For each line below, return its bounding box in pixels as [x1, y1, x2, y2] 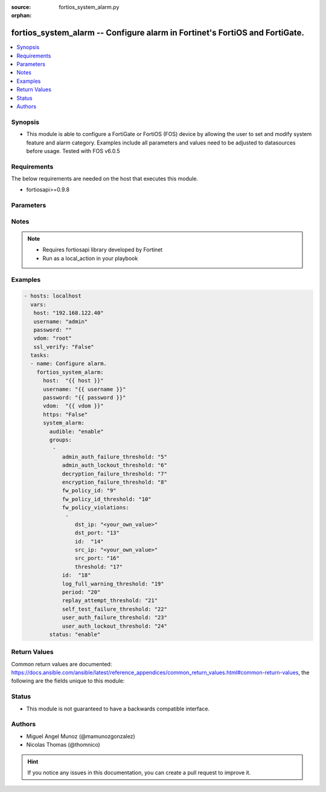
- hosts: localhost [24, 293, 81, 299]
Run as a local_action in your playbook [42, 255, 138, 262]
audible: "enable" [49, 428, 104, 435]
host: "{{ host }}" [43, 377, 104, 384]
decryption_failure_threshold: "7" [62, 470, 167, 477]
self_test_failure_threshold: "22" [62, 605, 167, 612]
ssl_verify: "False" [33, 343, 95, 350]
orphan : [11, 12, 32, 19]
